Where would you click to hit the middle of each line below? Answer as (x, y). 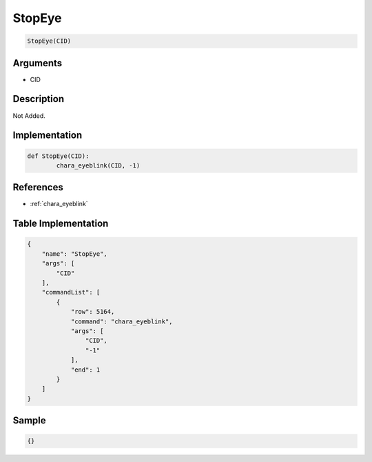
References (38, 187)
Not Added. (29, 115)
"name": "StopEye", (75, 254)
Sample (29, 421)
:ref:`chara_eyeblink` (59, 204)
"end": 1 (85, 370)
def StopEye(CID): (58, 156)
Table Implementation (61, 224)
